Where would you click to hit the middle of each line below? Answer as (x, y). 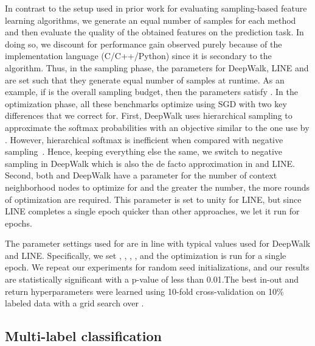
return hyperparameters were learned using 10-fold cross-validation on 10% (144, 291)
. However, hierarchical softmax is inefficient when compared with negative (144, 139)
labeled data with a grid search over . (74, 303)
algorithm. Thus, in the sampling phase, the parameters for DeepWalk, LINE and (157, 67)
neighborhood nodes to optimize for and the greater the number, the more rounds (157, 187)
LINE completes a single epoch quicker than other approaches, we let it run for (152, 211)
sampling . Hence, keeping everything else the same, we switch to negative (144, 151)
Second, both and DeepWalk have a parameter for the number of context (141, 175)
